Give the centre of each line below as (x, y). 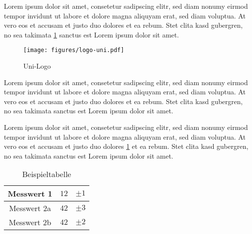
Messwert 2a (30, 208)
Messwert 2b (30, 222)
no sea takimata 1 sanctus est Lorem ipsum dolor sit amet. (92, 34)
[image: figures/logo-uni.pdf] (74, 50)
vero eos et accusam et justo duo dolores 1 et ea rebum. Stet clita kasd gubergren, (126, 146)
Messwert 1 (30, 194)
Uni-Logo (37, 66)
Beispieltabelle (47, 174)
